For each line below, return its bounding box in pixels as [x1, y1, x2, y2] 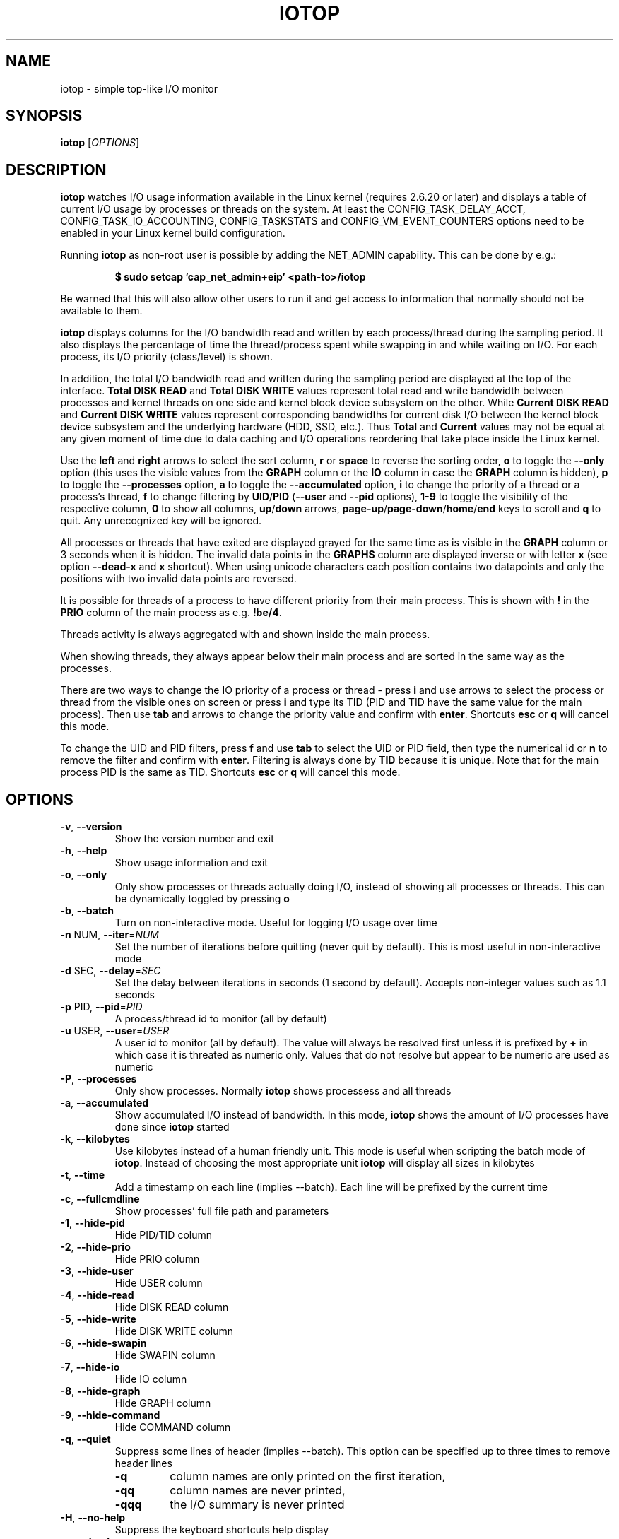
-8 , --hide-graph [60, 1385, 141, 1398]
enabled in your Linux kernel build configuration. [60, 227, 285, 240]
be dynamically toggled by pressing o [114, 892, 290, 905]
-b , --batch [60, 904, 114, 917]
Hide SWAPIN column [114, 1349, 216, 1362]
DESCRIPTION [6, 160, 107, 179]
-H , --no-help [60, 1511, 126, 1524]
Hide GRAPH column [114, 1397, 211, 1410]
